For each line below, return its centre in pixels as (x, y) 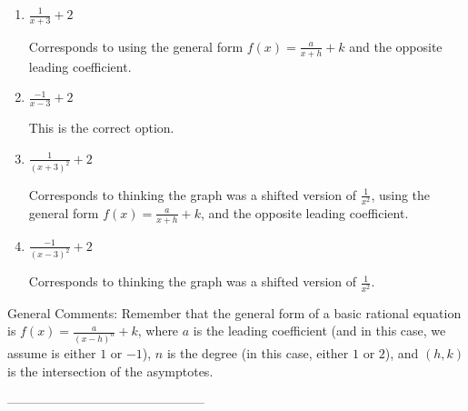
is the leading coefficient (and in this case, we (319, 331)
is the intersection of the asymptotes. (110, 371)
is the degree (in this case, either (258, 353)
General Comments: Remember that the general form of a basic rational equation (234, 312)
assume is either (52, 353)
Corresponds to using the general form (136, 46)
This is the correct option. (101, 128)
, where (158, 331)
